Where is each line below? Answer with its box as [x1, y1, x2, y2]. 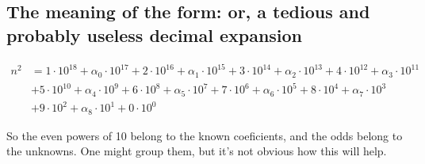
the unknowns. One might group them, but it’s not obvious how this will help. [6, 143, 387, 159]
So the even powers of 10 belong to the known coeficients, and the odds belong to [6, 127, 403, 143]
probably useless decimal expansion [6, 22, 303, 47]
